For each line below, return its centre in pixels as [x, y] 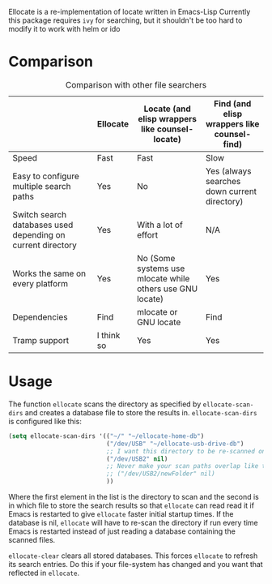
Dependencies [40, 317]
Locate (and [168, 109]
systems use [161, 268]
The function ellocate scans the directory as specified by [105, 404]
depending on [39, 234]
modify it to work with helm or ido [64, 29]
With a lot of [160, 225]
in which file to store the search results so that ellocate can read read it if [132, 505]
